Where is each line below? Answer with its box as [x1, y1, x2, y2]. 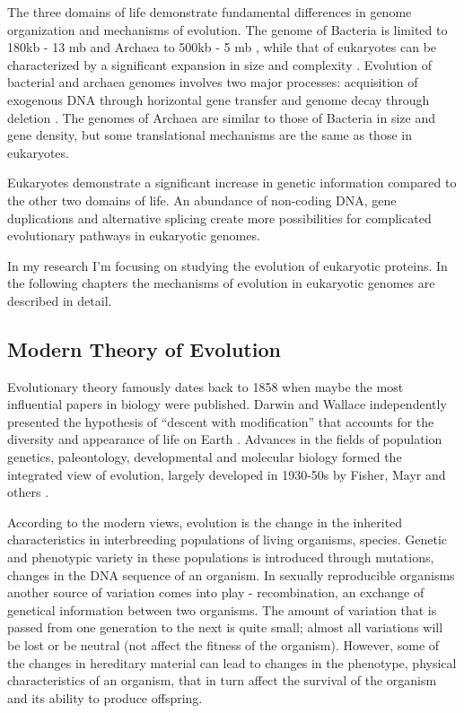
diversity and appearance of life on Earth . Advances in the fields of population [7, 430, 442, 448]
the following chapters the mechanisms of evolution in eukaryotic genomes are [7, 274, 435, 292]
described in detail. [7, 291, 112, 309]
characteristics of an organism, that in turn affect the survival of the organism [7, 671, 437, 690]
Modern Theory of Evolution [7, 335, 281, 362]
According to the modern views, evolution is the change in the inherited [7, 512, 403, 531]
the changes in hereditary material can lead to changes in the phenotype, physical [7, 653, 457, 672]
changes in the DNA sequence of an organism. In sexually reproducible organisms [7, 565, 455, 584]
